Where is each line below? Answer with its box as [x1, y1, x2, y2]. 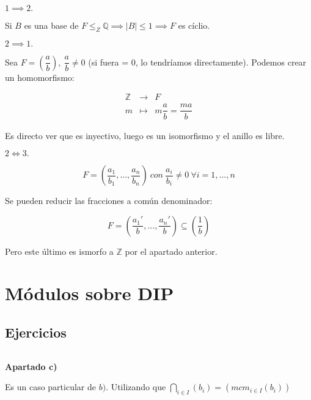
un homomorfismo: [5, 70, 75, 83]
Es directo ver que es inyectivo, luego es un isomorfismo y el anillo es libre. [5, 129, 285, 142]
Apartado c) [5, 360, 57, 372]
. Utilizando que [106, 380, 166, 393]
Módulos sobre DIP [5, 281, 174, 306]
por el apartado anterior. [125, 244, 218, 257]
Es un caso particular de [5, 380, 96, 393]
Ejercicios [5, 323, 67, 342]
